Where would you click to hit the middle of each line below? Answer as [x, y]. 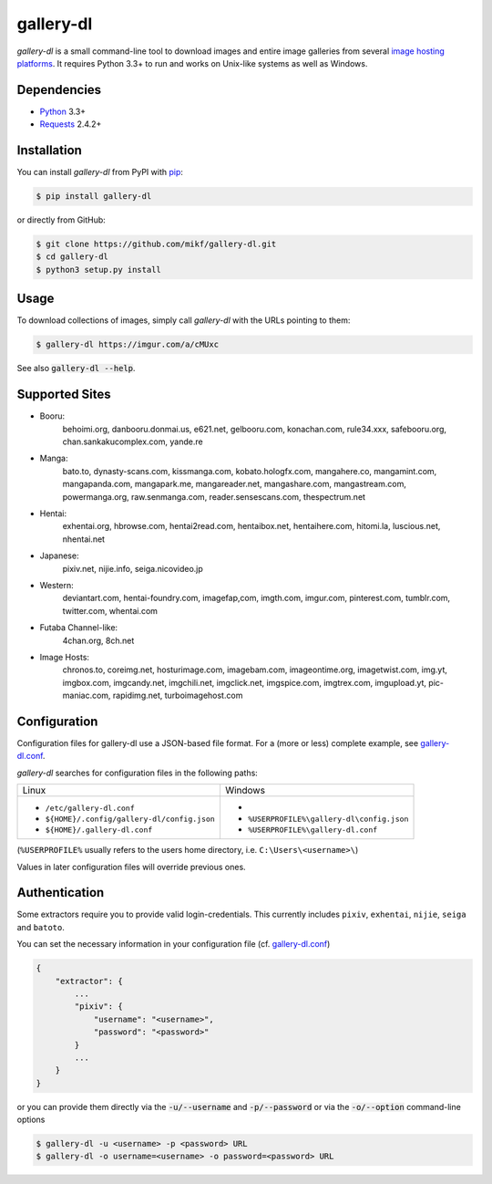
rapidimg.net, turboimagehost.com [178, 696]
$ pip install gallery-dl [94, 197]
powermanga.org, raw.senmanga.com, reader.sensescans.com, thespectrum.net [214, 496]
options [31, 1120]
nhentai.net [83, 539]
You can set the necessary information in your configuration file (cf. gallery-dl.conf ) [174, 944]
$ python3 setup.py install [98, 270]
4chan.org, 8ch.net [98, 640]
